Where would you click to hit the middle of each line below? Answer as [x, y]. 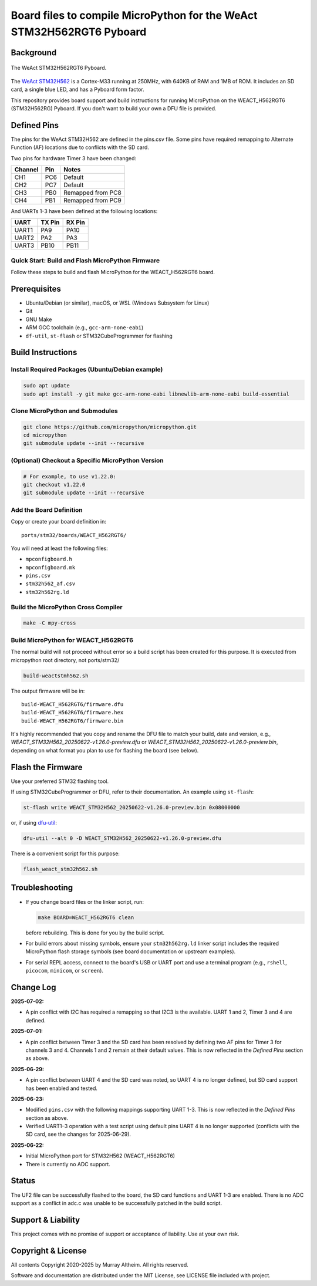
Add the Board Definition [47, 509]
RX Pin [75, 222]
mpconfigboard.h [49, 559]
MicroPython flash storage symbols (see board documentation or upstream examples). [131, 951]
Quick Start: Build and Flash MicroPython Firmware [85, 260]
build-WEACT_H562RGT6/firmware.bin [72, 721]
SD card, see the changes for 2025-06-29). [78, 1134]
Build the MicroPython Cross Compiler [67, 607]
